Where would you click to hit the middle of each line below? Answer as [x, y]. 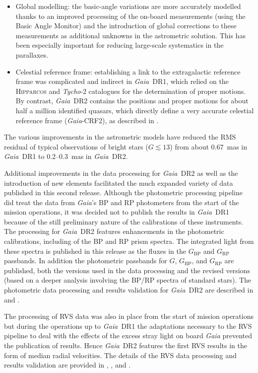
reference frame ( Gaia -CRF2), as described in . [87, 120]
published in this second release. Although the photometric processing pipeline [123, 192]
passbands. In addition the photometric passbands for [86, 261]
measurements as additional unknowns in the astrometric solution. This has [130, 35]
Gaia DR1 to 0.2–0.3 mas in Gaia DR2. [66, 156]
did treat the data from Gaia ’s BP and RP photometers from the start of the [122, 202]
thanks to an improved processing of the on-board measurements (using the [130, 16]
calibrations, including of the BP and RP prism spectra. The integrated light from [129, 241]
